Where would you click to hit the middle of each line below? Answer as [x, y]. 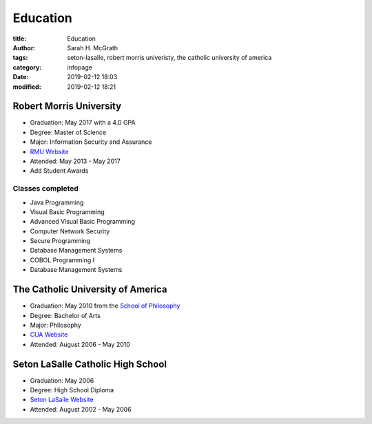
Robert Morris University [67, 106]
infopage [80, 67]
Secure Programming [60, 241]
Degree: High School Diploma [72, 390]
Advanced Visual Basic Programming [83, 222]
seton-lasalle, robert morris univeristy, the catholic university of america [169, 58]
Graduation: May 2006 [62, 380]
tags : [20, 58]
